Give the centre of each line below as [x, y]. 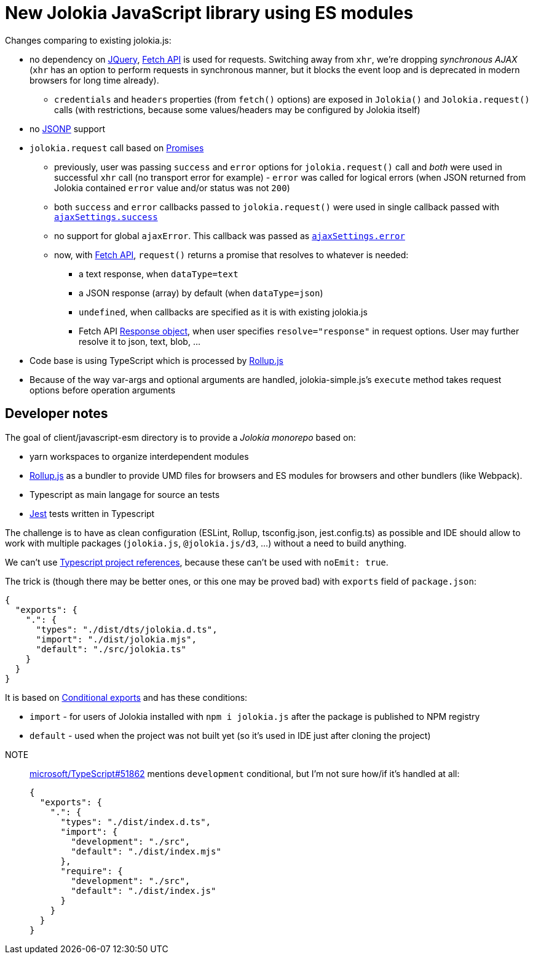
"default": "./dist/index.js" [144, 890]
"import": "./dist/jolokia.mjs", [116, 639]
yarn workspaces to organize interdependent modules [139, 456]
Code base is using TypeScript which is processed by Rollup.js [156, 360]
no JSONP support [67, 128]
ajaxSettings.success [106, 217]
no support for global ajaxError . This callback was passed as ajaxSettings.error [230, 235]
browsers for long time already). [94, 80]
